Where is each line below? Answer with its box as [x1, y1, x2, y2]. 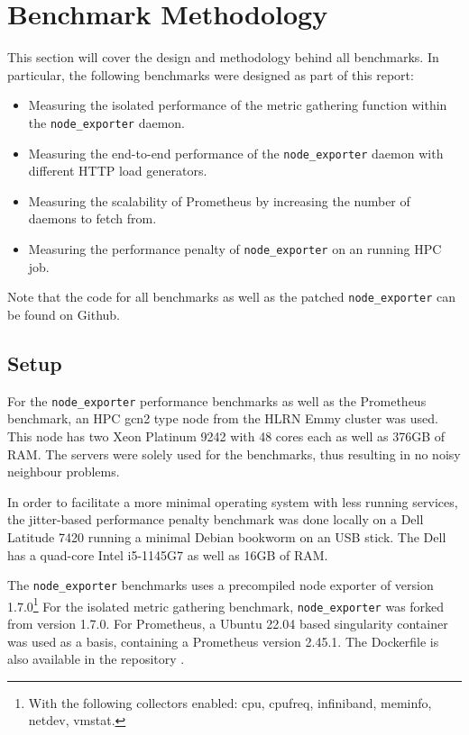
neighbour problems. [7, 462, 120, 481]
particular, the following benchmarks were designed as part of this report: [7, 65, 414, 84]
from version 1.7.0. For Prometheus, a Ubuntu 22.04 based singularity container [7, 614, 448, 633]
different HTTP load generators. [28, 161, 207, 180]
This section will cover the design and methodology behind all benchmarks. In [7, 48, 439, 67]
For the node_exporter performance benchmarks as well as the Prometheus [7, 391, 427, 410]
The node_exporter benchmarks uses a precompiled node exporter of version [7, 576, 434, 594]
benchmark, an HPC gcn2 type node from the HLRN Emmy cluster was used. [7, 409, 438, 428]
